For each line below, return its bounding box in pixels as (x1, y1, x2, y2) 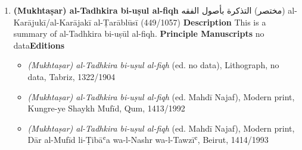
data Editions (13, 39, 65, 51)
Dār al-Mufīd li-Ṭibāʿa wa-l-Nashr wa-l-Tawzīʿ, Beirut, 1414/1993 (27, 133, 269, 146)
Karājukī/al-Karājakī (13, 15, 91, 28)
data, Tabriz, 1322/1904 (27, 70, 116, 82)
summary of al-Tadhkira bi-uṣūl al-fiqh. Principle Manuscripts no (13, 27, 264, 40)
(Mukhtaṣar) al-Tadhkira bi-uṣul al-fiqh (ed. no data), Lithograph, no (27, 59, 279, 71)
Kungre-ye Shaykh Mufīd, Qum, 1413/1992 (27, 102, 185, 114)
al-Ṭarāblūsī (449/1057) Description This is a (94, 15, 266, 28)
